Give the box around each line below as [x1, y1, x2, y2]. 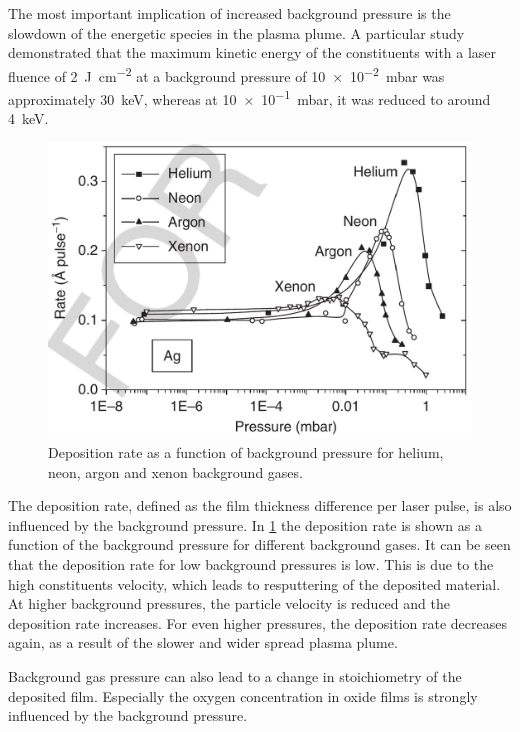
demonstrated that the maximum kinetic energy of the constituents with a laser [8, 42, 497, 63]
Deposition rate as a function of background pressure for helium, [48, 442, 444, 463]
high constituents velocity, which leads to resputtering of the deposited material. [8, 573, 501, 594]
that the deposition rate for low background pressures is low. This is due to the [8, 554, 494, 575]
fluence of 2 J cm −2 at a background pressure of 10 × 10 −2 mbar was [8, 62, 445, 86]
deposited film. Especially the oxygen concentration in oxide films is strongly [8, 685, 478, 706]
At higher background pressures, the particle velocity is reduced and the [8, 593, 450, 614]
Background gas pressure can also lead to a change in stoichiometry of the [8, 666, 462, 687]
